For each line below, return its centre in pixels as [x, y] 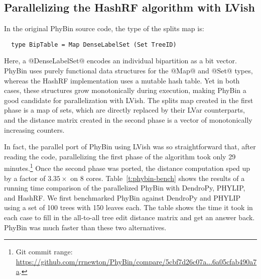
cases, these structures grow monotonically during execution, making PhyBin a [125, 90]
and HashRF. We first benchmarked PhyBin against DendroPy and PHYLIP [122, 197]
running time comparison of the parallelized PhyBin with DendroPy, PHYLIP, [125, 188]
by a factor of [25, 178]
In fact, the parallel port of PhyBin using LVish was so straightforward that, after [130, 147]
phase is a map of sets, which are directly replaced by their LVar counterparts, [124, 110]
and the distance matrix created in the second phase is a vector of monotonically [128, 120]
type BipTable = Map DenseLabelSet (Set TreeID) [94, 44]
